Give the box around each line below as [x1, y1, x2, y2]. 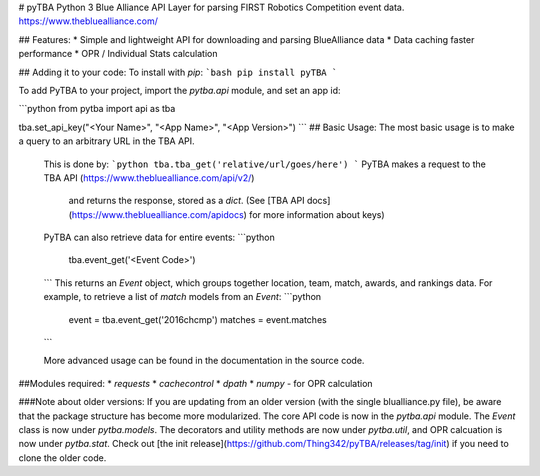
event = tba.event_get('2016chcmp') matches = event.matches [68, 313, 327, 325]
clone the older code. [18, 451, 107, 464]
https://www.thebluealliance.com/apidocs [71, 208, 244, 220]
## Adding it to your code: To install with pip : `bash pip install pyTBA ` [18, 66, 338, 78]
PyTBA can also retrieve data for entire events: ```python [43, 231, 275, 244]
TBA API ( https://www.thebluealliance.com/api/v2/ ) [43, 171, 255, 184]
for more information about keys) [248, 208, 385, 220]
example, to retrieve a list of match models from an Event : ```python [43, 291, 322, 303]
